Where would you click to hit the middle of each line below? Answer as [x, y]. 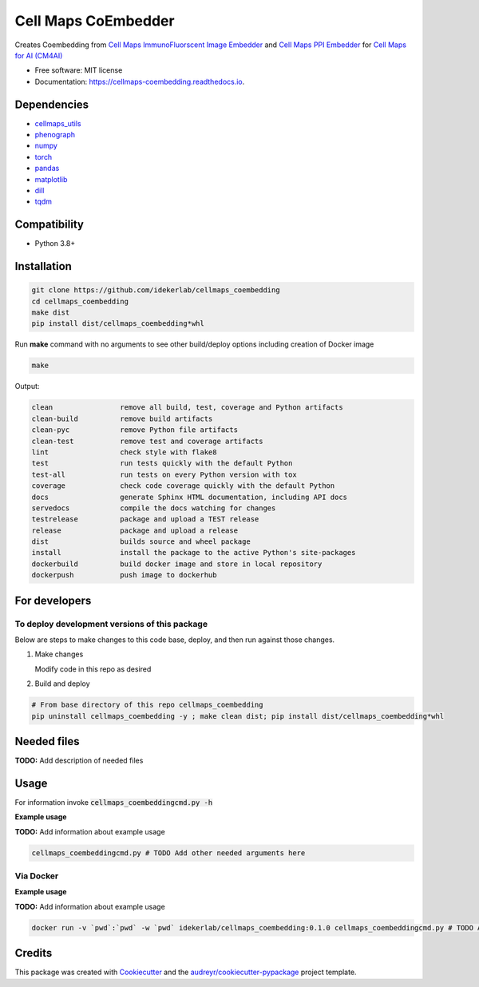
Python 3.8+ [55, 244]
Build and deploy [63, 684]
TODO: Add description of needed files [79, 761]
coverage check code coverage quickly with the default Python [183, 486]
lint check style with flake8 [124, 452]
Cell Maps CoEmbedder [95, 21]
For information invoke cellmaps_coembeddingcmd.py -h [114, 802]
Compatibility [49, 225]
